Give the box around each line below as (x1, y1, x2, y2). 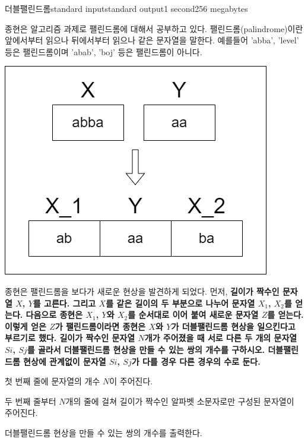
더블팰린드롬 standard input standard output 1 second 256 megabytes (5, 2, 248, 14)
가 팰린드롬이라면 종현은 (55, 320, 146, 332)
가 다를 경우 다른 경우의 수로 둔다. (131, 355, 261, 367)
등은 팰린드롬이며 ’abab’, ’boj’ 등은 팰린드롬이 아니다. (5, 45, 202, 58)
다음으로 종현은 (26, 308, 83, 321)
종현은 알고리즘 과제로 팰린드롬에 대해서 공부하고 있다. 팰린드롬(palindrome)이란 (5, 22, 303, 34)
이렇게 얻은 (5, 320, 46, 332)
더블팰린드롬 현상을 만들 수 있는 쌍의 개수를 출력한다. (5, 426, 202, 438)
